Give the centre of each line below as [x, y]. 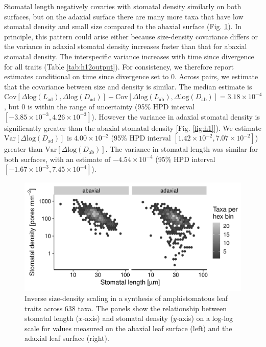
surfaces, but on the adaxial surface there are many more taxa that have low [124, 16]
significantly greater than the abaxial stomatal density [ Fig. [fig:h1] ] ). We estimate [133, 128]
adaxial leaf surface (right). [67, 338]
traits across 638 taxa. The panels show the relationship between [126, 308]
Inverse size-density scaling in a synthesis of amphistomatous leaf [126, 298]
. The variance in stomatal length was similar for [182, 149]
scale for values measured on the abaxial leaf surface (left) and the [128, 328]
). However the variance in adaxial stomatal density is [176, 116]
